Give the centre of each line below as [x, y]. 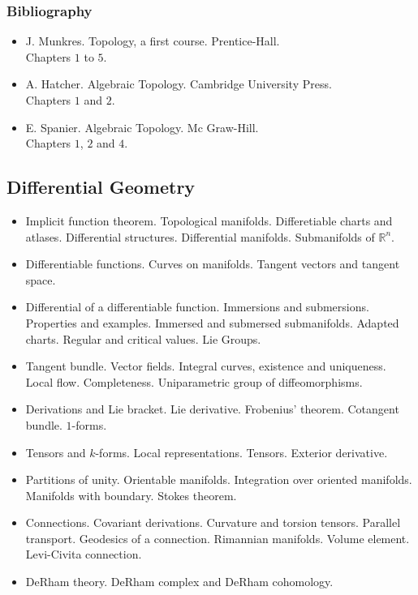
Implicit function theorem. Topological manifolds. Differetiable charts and [209, 220]
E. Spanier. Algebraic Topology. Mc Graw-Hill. [142, 127]
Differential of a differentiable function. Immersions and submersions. [197, 307]
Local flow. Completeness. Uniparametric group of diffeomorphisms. [194, 381]
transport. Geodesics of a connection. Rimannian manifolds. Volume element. [218, 538]
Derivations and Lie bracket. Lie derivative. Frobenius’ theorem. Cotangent [212, 409]
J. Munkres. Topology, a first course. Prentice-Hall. [153, 41]
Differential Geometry [101, 187]
